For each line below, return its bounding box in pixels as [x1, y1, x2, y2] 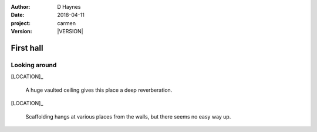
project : [11, 19, 31, 26]
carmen [57, 19, 76, 26]
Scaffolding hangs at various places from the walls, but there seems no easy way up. [25, 113, 231, 120]
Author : [11, 4, 31, 10]
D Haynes [57, 4, 81, 10]
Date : [11, 12, 25, 19]
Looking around [11, 61, 57, 69]
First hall [11, 43, 43, 53]
